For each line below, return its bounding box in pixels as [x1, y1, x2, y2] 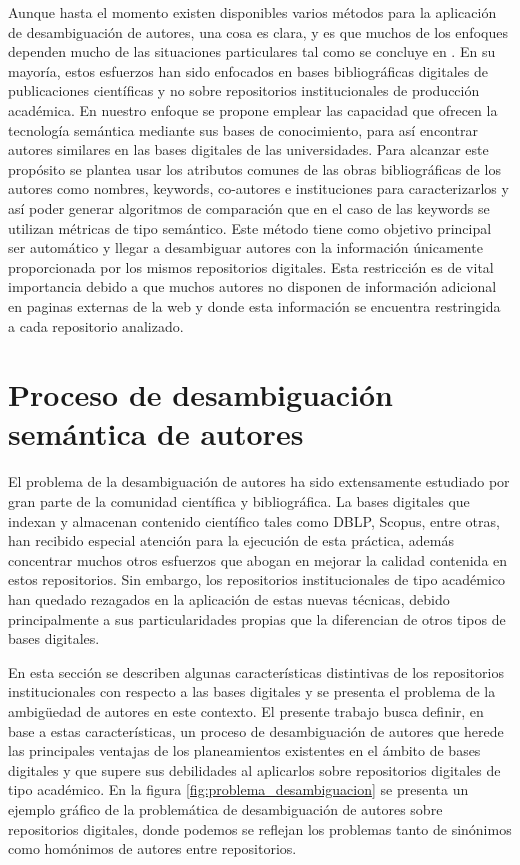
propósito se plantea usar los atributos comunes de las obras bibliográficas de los [8, 158, 501, 179]
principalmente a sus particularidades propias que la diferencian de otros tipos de [8, 608, 506, 629]
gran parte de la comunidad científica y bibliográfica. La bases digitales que [8, 491, 470, 511]
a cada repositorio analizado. [8, 315, 184, 336]
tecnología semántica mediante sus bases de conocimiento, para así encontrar [8, 119, 478, 140]
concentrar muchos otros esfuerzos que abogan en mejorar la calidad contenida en [8, 549, 508, 570]
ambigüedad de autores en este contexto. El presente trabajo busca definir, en [8, 700, 484, 721]
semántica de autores [8, 413, 304, 454]
